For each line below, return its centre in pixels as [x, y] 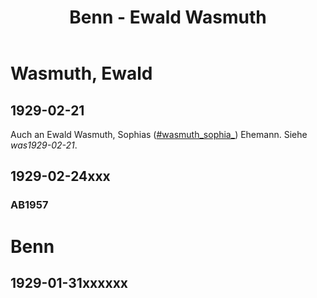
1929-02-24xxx [60, 176]
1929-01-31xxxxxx [69, 282]
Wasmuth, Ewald [81, 73]
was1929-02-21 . [44, 145]
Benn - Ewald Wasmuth [168, 17]
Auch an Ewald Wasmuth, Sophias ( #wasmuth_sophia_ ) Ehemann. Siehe [159, 134]
